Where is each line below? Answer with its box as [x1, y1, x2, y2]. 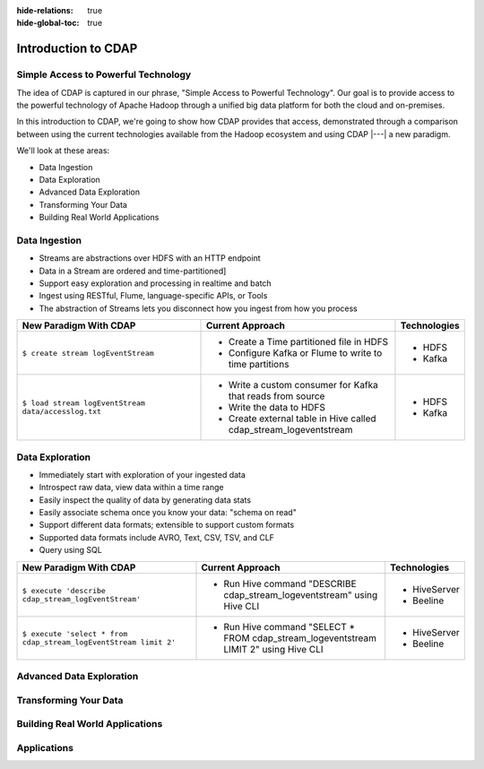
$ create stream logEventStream [22, 348, 154, 358]
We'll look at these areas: [16, 145, 110, 156]
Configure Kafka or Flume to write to [228, 347, 383, 359]
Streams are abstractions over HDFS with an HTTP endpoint [39, 253, 261, 264]
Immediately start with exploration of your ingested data [39, 469, 246, 480]
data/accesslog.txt [22, 407, 102, 417]
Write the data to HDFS [228, 402, 326, 414]
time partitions [228, 359, 290, 371]
